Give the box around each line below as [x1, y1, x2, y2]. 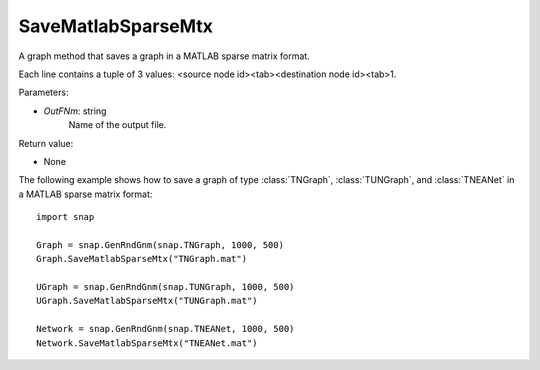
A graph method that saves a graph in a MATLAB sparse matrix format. [18, 50, 310, 62]
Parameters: [18, 86, 69, 99]
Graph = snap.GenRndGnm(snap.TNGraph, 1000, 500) [36, 239, 285, 250]
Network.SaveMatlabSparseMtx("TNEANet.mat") [36, 337, 259, 349]
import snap [36, 211, 95, 223]
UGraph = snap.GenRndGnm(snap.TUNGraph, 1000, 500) [36, 281, 295, 293]
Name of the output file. [68, 119, 167, 131]
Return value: [18, 137, 74, 149]
